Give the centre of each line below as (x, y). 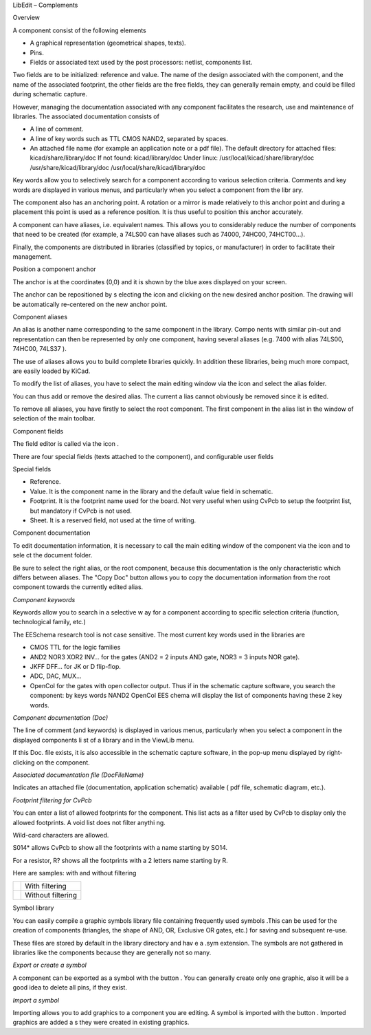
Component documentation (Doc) (60, 718)
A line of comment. (57, 129)
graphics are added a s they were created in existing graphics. (101, 1023)
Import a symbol (36, 1000)
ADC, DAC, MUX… (56, 676)
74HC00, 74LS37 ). (40, 349)
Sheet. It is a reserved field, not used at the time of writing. (113, 520)
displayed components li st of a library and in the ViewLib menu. (103, 740)
